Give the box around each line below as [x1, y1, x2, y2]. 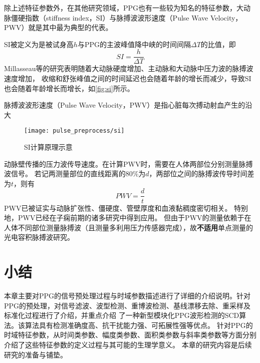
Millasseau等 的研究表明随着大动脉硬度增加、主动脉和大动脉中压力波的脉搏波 [4, 63, 253, 74]
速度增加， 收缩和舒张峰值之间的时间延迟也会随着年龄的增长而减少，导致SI [4, 73, 251, 84]
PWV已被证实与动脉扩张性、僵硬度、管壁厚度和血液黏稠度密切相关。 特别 [4, 202, 248, 213]
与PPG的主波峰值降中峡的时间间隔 [77, 39, 191, 49]
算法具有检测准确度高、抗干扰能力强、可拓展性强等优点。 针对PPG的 [25, 319, 253, 330]
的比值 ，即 [200, 39, 236, 49]
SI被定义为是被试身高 [4, 39, 74, 49]
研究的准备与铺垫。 [4, 349, 67, 359]
